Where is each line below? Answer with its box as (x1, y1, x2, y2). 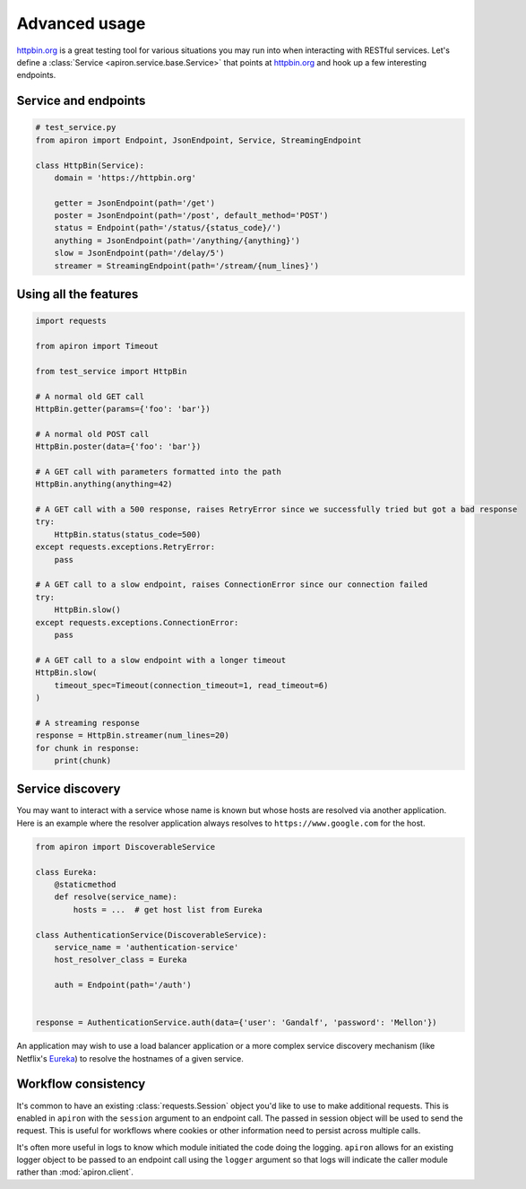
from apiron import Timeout (35, 341, 159, 351)
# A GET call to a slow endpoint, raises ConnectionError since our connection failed (35, 580, 428, 590)
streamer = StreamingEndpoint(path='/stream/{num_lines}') (54, 260, 320, 271)
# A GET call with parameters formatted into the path (35, 467, 281, 476)
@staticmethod (54, 879, 116, 889)
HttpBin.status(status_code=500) (54, 529, 202, 539)
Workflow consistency (16, 1077, 146, 1092)
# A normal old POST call (35, 429, 150, 439)
